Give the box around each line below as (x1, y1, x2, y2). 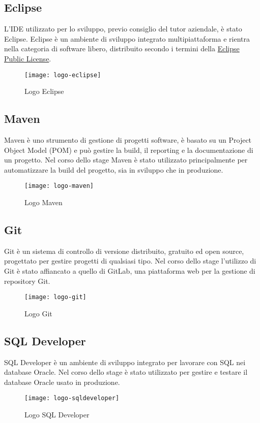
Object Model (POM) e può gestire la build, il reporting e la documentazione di (4, 144, 253, 155)
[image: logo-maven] (24, 182, 94, 190)
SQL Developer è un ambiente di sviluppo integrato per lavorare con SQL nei (4, 356, 246, 367)
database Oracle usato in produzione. (4, 376, 120, 387)
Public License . (4, 53, 51, 63)
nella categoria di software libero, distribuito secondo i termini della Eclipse (4, 43, 240, 54)
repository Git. (4, 275, 50, 286)
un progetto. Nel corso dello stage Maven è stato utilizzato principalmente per (4, 154, 248, 165)
